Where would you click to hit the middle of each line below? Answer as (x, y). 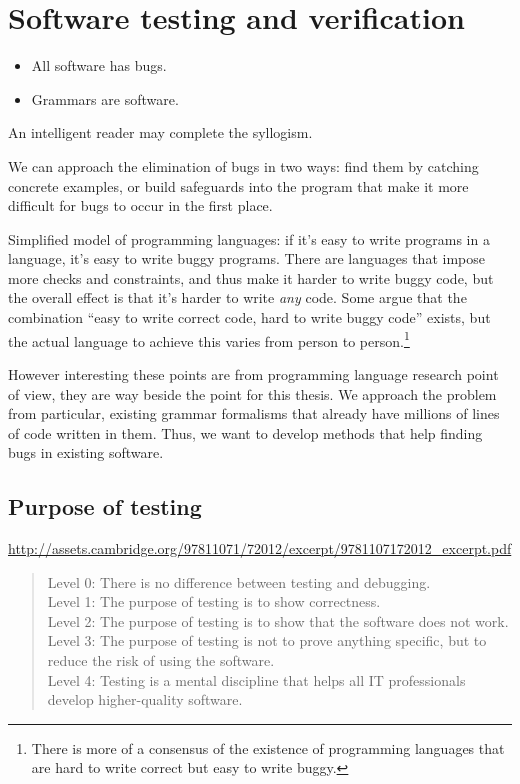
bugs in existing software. (86, 452)
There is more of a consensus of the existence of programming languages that (268, 747)
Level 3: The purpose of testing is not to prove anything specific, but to (267, 640)
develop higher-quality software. (145, 699)
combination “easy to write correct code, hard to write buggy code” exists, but (249, 317)
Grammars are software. (105, 98)
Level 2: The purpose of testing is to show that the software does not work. (278, 620)
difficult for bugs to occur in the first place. (140, 205)
